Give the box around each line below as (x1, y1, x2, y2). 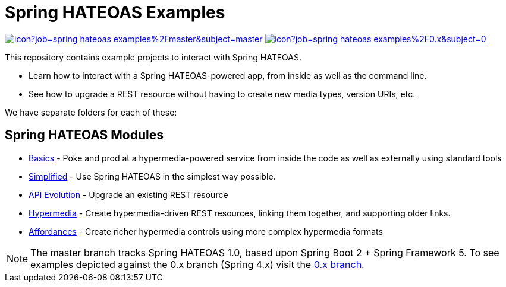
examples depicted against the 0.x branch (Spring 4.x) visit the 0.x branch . (30, 258, 364, 270)
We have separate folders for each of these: (5, 107, 177, 117)
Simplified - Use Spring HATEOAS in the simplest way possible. (29, 171, 276, 181)
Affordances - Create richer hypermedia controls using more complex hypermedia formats (29, 226, 383, 237)
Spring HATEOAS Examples (5, 2, 225, 23)
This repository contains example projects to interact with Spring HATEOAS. (5, 52, 301, 62)
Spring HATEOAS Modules (5, 127, 164, 143)
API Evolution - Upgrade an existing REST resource (29, 189, 228, 200)
